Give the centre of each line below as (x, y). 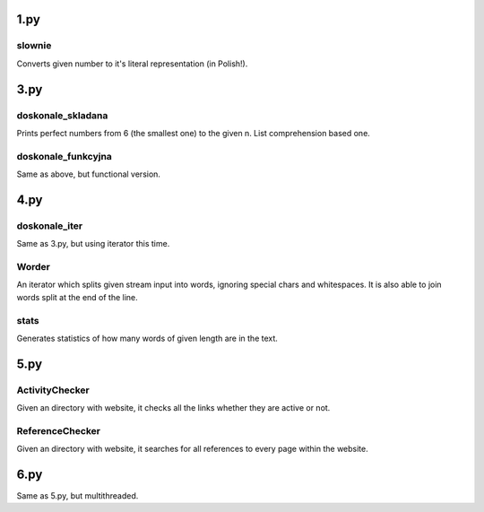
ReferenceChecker (58, 430)
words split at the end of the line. (77, 297)
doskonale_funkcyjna (64, 156)
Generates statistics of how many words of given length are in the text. (147, 338)
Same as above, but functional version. (89, 174)
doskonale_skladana (62, 115)
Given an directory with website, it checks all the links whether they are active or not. (173, 408)
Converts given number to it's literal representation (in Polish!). (132, 64)
